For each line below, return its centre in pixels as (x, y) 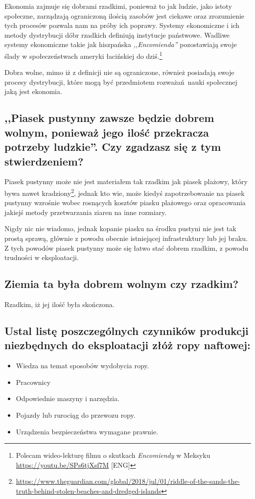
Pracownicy (33, 382)
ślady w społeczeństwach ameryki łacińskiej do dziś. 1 (83, 55)
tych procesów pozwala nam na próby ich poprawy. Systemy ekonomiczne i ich (122, 25)
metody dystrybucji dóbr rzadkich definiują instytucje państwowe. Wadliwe (117, 35)
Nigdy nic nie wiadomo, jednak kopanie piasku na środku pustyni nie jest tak (120, 228)
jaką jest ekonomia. (33, 91)
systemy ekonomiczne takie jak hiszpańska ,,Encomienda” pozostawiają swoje (121, 44)
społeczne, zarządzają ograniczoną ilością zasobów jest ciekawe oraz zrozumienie (125, 15)
